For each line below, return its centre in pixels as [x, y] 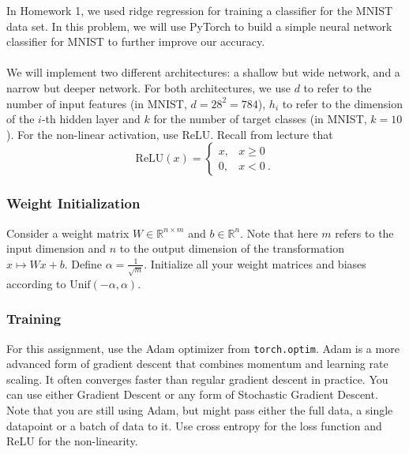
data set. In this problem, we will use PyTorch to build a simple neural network [199, 26]
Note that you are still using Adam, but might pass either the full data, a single [200, 409]
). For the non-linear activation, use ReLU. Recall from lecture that [170, 134]
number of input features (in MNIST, [97, 103]
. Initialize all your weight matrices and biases [255, 263]
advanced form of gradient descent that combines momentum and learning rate [197, 364]
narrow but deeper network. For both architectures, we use [148, 87]
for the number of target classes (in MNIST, [260, 119]
